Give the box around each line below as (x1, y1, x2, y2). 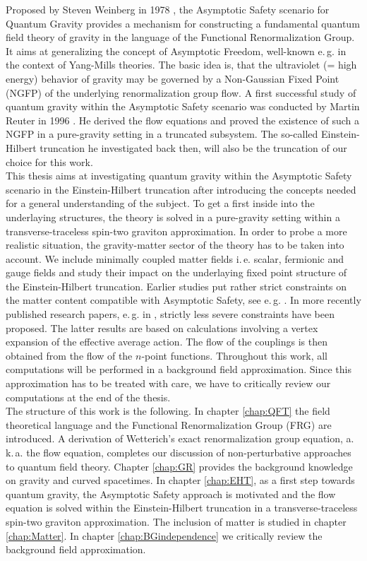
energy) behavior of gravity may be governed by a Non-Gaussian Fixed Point (6, 71, 339, 85)
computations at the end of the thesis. (6, 389, 171, 404)
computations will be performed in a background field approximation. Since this (6, 362, 351, 377)
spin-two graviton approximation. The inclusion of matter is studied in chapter (6, 514, 347, 528)
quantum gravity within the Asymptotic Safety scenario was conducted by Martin (6, 99, 360, 114)
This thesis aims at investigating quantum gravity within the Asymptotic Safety (6, 168, 352, 183)
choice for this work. (6, 154, 93, 169)
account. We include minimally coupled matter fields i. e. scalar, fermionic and (6, 251, 344, 266)
